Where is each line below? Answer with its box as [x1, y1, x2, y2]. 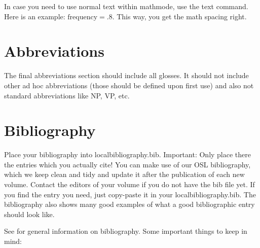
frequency [67, 13, 98, 21]
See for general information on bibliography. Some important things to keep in [4, 226, 247, 236]
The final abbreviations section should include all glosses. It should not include [4, 70, 249, 81]
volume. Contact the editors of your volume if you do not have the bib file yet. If [4, 179, 255, 189]
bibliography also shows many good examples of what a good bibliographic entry [4, 199, 255, 209]
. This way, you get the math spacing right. [112, 11, 247, 21]
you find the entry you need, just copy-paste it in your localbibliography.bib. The [4, 189, 256, 199]
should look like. [4, 208, 55, 219]
